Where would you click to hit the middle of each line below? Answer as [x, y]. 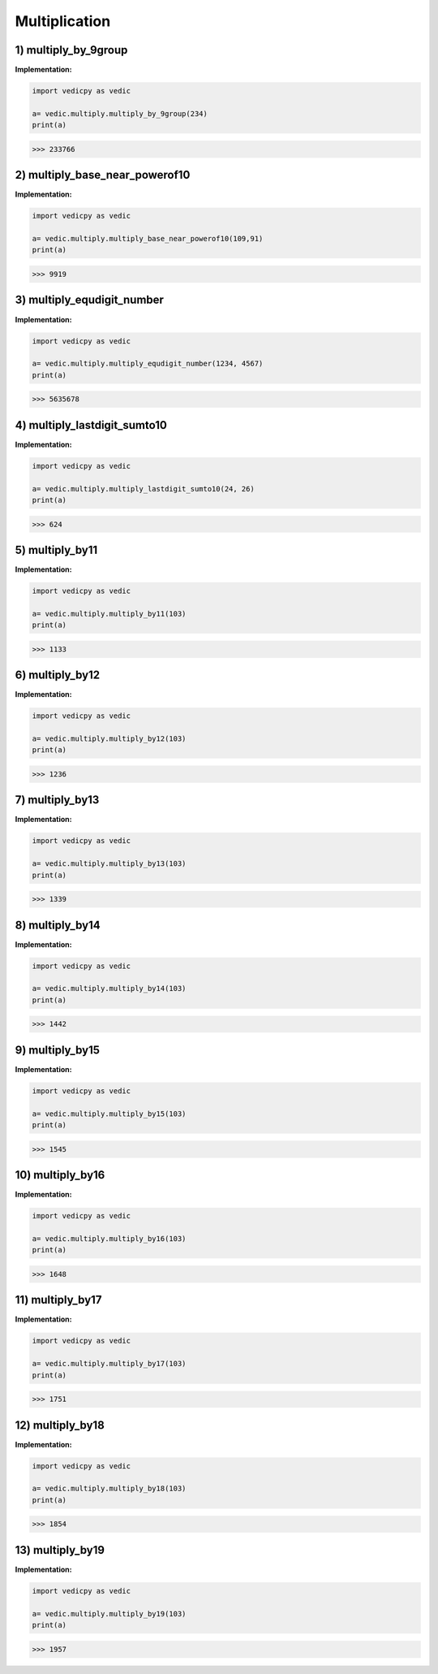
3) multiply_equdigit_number [89, 300]
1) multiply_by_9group [71, 50]
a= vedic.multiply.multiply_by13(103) [109, 864]
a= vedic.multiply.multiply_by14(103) [109, 988]
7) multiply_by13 [57, 800]
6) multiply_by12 [58, 675]
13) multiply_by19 [60, 1550]
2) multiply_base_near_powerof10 [103, 175]
